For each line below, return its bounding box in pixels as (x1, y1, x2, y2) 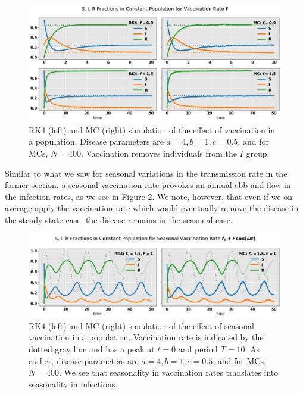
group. (246, 147, 270, 160)
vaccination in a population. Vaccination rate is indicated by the (29, 331, 264, 343)
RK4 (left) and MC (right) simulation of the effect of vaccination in (29, 123, 276, 136)
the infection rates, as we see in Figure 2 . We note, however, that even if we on (5, 190, 293, 202)
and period (178, 342, 218, 355)
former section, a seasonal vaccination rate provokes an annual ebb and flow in (5, 179, 291, 191)
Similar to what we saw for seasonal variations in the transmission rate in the (5, 167, 288, 179)
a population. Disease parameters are (29, 135, 164, 148)
